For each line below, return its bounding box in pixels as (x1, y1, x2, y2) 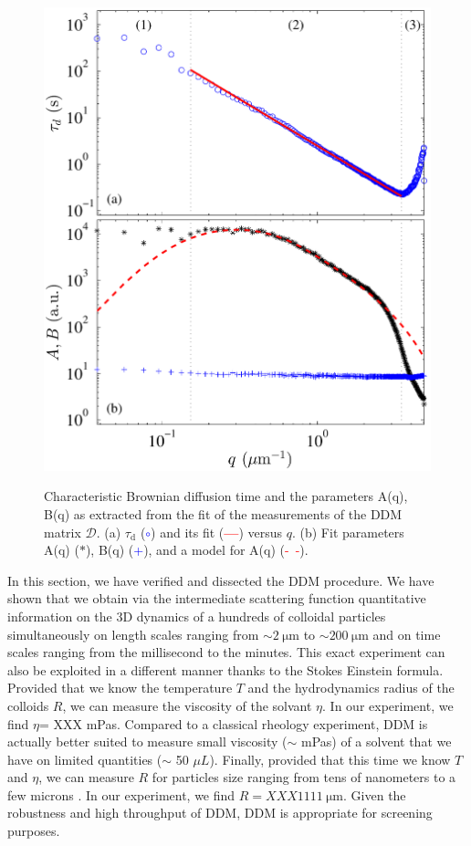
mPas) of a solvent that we (300, 732, 452, 751)
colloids (7, 695, 49, 715)
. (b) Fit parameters (291, 522, 404, 541)
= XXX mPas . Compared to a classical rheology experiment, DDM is (38, 714, 428, 733)
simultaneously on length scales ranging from (7, 624, 259, 643)
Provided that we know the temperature (7, 678, 233, 697)
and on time (372, 624, 441, 643)
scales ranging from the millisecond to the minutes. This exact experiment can (7, 642, 445, 662)
